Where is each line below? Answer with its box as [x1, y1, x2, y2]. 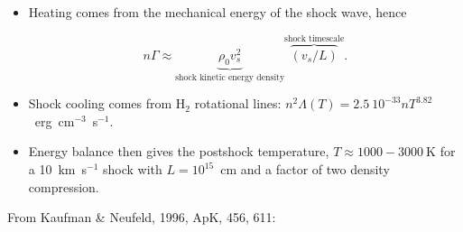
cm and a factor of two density [220, 160, 390, 179]
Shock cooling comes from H [28, 94, 186, 113]
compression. [28, 177, 99, 196]
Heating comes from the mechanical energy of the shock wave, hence [28, 3, 407, 21]
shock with [103, 160, 162, 179]
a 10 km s [28, 160, 88, 179]
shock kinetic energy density [175, 72, 285, 82]
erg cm [34, 111, 75, 130]
